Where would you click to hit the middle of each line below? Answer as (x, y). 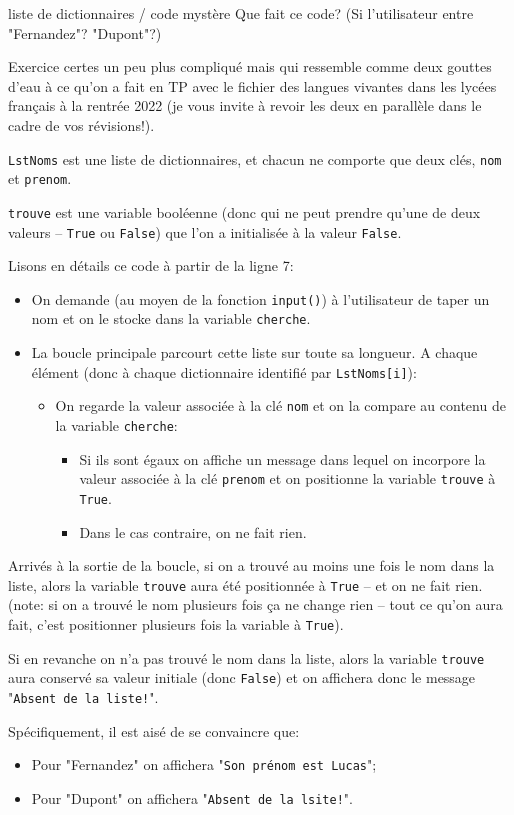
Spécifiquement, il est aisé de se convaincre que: (154, 730)
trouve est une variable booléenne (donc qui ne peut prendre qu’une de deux (244, 211)
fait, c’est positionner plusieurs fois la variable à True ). (176, 624)
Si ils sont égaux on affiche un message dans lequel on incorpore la (282, 458)
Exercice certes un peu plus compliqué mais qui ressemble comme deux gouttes (250, 66)
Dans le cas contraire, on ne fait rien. (193, 531)
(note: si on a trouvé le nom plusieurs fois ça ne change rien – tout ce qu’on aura (255, 604)
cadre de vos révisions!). (81, 124)
